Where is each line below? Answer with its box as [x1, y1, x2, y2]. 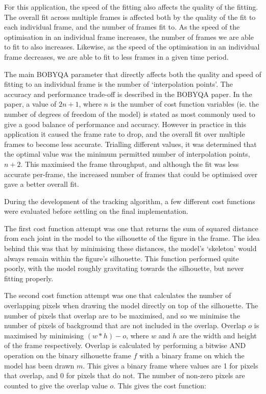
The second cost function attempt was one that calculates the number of [4, 290, 231, 301]
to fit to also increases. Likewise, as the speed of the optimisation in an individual [4, 41, 260, 52]
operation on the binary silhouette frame [4, 350, 131, 360]
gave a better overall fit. [4, 179, 79, 189]
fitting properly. [4, 273, 54, 283]
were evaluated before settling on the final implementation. [4, 206, 188, 216]
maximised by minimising [4, 330, 84, 340]
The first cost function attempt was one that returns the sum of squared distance [4, 223, 258, 233]
